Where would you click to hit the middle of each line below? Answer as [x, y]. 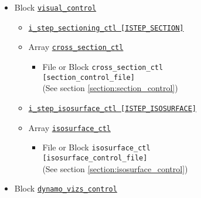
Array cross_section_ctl [76, 47]
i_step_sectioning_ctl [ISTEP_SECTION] [106, 28]
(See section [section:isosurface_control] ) [115, 168]
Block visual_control [55, 7]
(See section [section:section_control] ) [110, 88]
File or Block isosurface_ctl [96, 147]
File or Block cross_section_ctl [103, 66]
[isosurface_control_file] [95, 158]
